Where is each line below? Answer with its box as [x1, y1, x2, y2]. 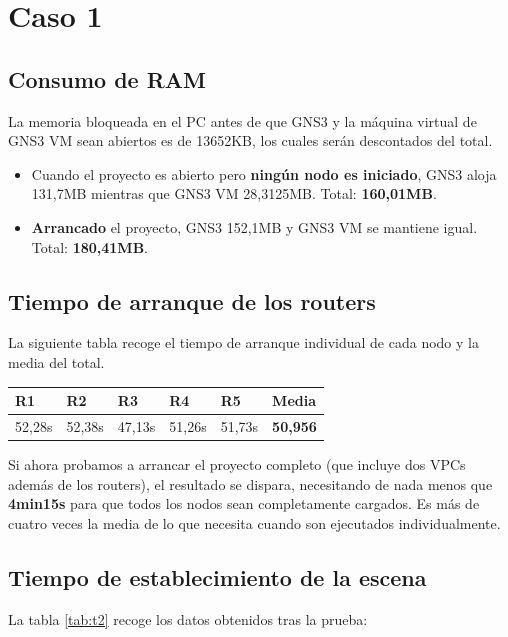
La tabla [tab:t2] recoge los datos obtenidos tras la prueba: [8, 608, 368, 629]
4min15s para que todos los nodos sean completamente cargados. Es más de [8, 493, 480, 514]
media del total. [8, 351, 105, 372]
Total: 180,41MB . [31, 236, 149, 257]
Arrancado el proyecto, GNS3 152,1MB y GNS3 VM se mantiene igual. [31, 216, 478, 237]
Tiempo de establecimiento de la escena [8, 561, 427, 592]
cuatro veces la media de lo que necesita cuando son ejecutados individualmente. [8, 512, 501, 533]
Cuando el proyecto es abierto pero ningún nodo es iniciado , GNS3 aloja [31, 163, 497, 184]
